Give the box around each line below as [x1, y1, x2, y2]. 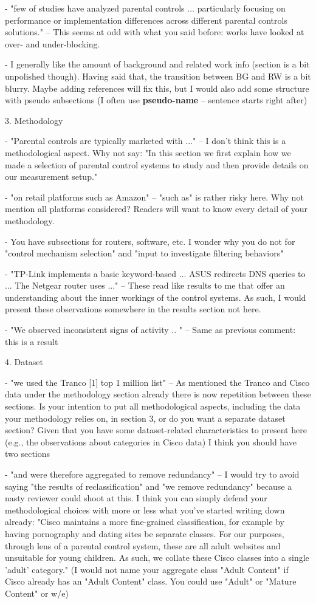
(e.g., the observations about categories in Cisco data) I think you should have [5, 435, 297, 448]
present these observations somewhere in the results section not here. [5, 303, 261, 315]
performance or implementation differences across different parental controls [5, 13, 287, 26]
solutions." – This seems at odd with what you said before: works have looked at [5, 26, 304, 38]
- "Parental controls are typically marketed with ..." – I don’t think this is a [5, 134, 286, 147]
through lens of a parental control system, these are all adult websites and [5, 539, 281, 552]
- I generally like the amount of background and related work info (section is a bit [5, 58, 310, 70]
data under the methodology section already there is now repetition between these [5, 388, 311, 400]
